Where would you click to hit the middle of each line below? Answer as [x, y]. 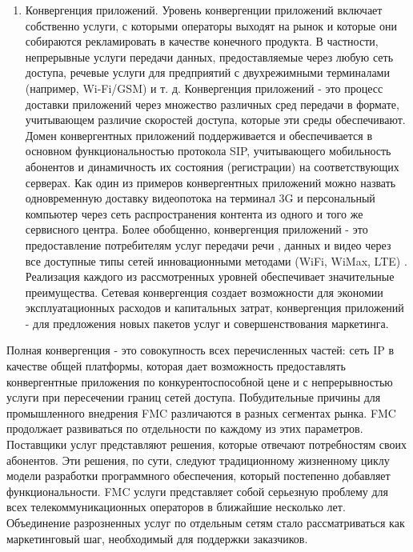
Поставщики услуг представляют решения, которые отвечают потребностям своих [206, 444]
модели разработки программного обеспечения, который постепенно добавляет [198, 476]
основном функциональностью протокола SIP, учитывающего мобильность [208, 151]
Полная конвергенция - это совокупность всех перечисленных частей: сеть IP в [200, 350]
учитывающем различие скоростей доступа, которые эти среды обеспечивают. [215, 120]
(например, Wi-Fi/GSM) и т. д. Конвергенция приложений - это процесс [204, 88]
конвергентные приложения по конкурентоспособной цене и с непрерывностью [200, 381]
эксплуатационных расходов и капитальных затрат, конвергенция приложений [215, 308]
